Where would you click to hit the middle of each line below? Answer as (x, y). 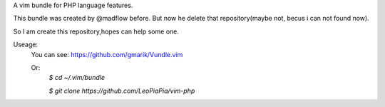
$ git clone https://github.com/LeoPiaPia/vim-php (122, 91)
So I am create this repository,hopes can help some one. (96, 31)
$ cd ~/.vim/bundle (77, 78)
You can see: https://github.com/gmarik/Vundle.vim (107, 54)
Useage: (26, 45)
